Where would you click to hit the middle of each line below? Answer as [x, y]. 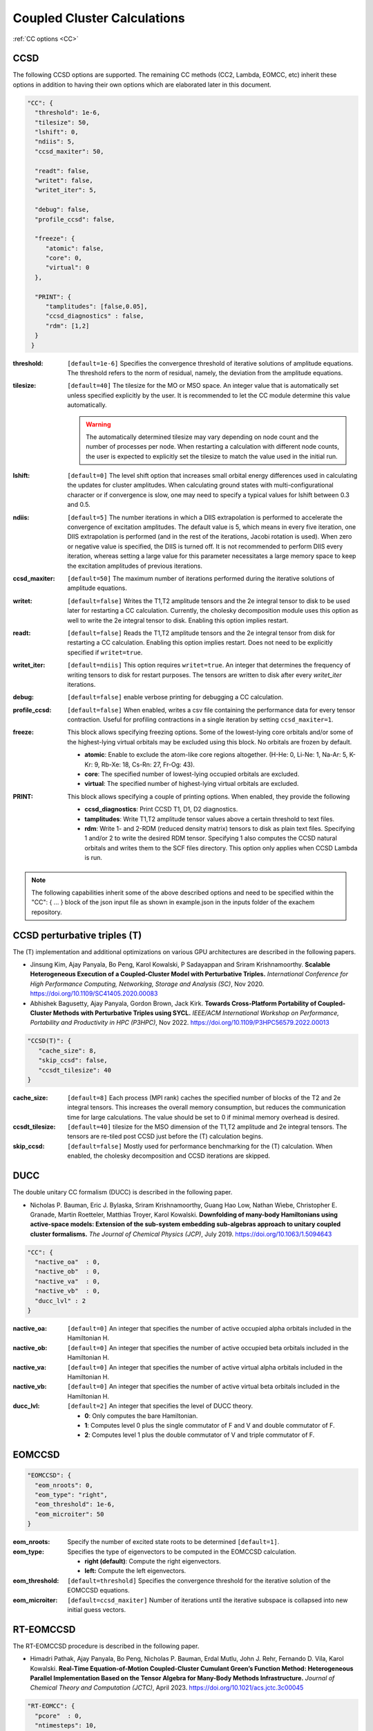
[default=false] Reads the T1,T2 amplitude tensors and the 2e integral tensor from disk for [201, 633]
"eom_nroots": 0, [64, 1485]
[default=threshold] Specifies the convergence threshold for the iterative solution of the [199, 1580]
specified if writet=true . [105, 652]
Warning [98, 424]
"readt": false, [62, 171]
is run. [94, 858]
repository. [47, 912]
